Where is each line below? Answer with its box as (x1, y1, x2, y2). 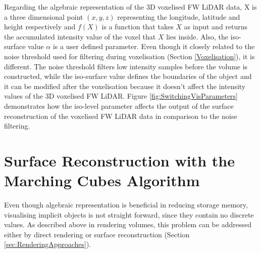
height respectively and (4, 21, 76, 32)
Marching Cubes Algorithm (4, 170, 200, 191)
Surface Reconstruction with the (4, 150, 235, 171)
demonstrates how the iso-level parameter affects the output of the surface (4, 100, 234, 111)
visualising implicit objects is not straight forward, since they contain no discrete (4, 209, 254, 220)
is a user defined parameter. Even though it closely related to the (53, 41, 255, 52)
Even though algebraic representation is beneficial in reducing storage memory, (4, 199, 248, 210)
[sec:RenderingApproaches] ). (4, 239, 91, 249)
